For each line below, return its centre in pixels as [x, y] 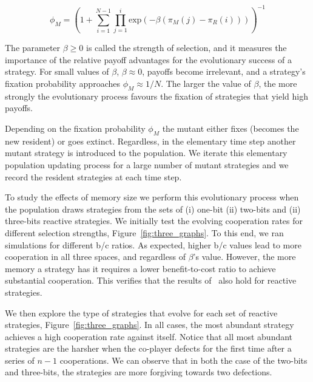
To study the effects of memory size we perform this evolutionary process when [152, 197]
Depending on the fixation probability [75, 128]
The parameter [33, 48]
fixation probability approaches [62, 83]
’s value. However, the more [244, 257]
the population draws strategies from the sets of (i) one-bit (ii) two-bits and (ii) [153, 209]
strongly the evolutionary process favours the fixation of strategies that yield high [157, 96]
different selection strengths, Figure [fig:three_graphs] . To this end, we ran [144, 232]
